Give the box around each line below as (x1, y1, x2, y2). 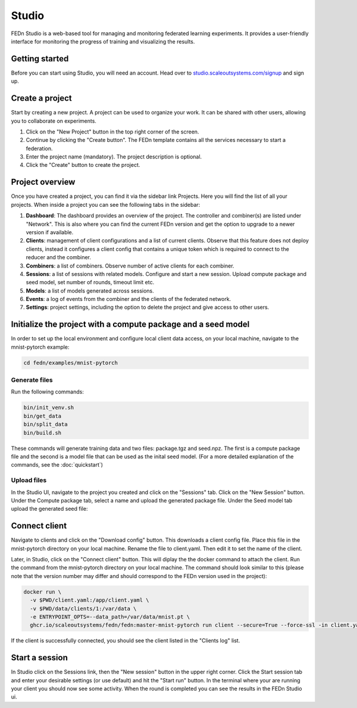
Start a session (11, 653, 68, 663)
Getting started (11, 54, 69, 64)
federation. (26, 145, 53, 152)
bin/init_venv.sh (23, 404, 74, 411)
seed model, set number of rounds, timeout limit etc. (26, 279, 155, 286)
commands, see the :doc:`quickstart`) (11, 461, 104, 468)
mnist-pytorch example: (11, 343, 70, 350)
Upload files (11, 476, 47, 485)
